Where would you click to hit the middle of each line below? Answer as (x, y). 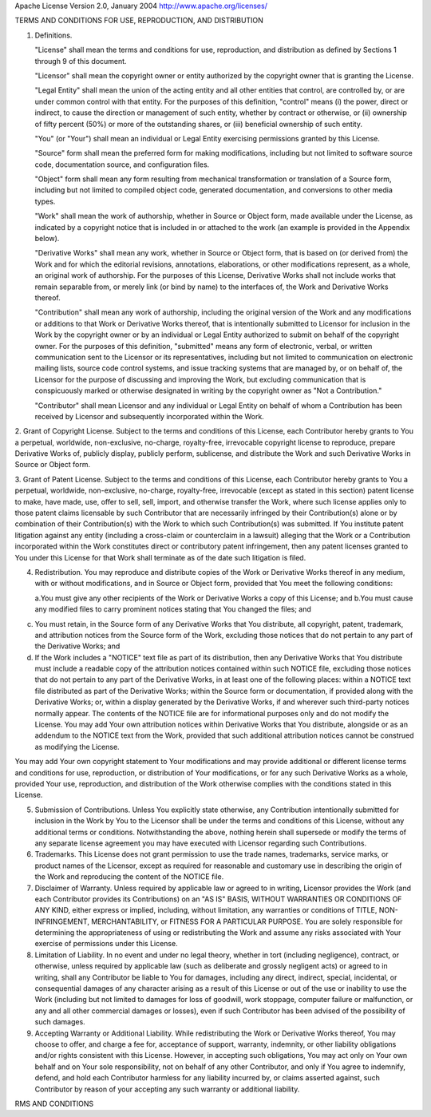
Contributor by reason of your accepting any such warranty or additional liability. (167, 1089)
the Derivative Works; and (77, 646)
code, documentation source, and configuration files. (122, 164)
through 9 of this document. (81, 61)
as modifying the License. (77, 747)
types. (45, 201)
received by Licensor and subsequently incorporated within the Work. (150, 416)
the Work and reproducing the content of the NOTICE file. (129, 877)
